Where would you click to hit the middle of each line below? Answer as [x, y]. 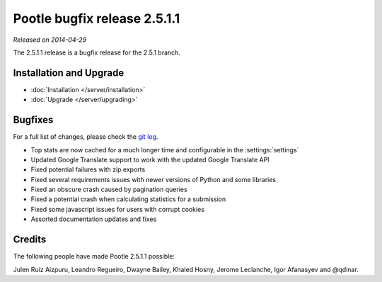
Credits [30, 240]
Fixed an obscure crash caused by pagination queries [109, 190]
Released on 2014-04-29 [50, 40]
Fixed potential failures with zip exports [88, 169]
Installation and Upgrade [69, 73]
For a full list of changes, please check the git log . [86, 137]
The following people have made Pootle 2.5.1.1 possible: [94, 256]
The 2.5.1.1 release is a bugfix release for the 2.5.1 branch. [97, 52]
